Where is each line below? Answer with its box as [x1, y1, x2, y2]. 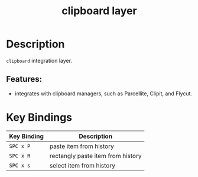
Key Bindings [6, 111, 73, 124]
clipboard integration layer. [6, 57, 73, 64]
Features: [6, 74, 43, 84]
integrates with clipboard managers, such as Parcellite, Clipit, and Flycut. [14, 90, 193, 97]
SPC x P [9, 143, 31, 149]
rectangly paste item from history [49, 152, 142, 160]
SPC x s [9, 162, 31, 169]
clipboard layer [61, 4, 137, 18]
